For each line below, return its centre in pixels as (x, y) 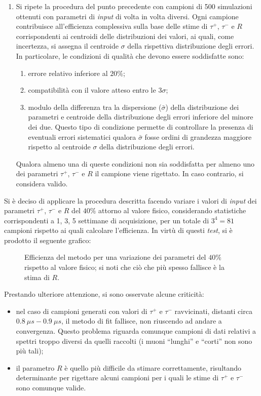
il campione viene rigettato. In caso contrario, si (169, 173)
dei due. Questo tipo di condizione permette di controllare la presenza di (141, 126)
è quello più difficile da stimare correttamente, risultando (153, 367)
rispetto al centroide (59, 147)
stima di (37, 277)
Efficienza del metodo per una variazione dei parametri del (115, 257)
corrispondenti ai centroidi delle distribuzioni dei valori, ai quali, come (125, 36)
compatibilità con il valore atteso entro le (92, 90)
